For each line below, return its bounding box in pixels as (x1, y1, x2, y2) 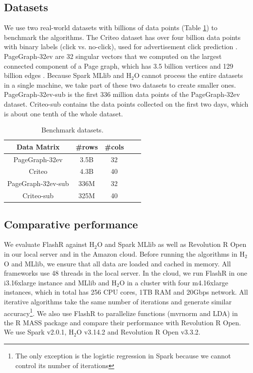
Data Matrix (16, 141, 60, 151)
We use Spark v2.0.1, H (4, 327, 74, 337)
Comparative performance (4, 216, 138, 231)
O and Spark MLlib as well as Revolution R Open (97, 239, 247, 249)
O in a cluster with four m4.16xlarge (119, 277, 228, 287)
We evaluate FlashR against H (4, 239, 95, 249)
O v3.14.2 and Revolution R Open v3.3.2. (76, 327, 200, 337)
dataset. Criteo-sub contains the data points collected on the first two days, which (4, 98, 249, 109)
